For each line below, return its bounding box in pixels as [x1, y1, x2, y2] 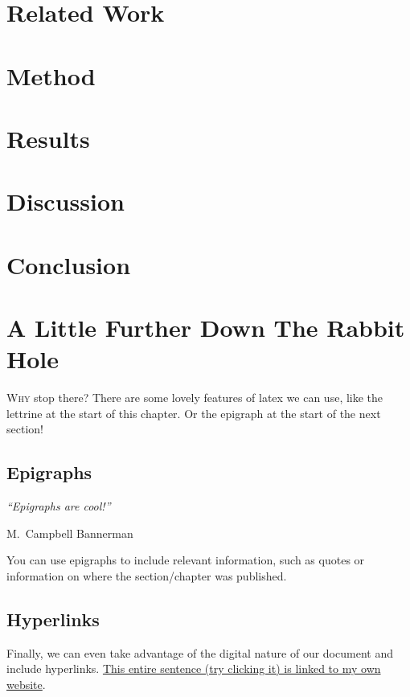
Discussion [6, 185, 125, 218]
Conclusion [6, 248, 131, 281]
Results [6, 121, 90, 154]
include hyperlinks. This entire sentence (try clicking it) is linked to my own [6, 660, 381, 677]
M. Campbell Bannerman [6, 524, 133, 541]
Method [6, 59, 96, 92]
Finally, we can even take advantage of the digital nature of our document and [6, 644, 393, 661]
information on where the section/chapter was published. [6, 567, 287, 584]
